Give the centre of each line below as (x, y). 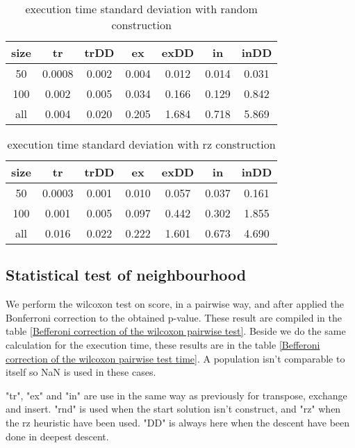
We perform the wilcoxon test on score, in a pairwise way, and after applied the (175, 304)
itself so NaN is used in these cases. (81, 372)
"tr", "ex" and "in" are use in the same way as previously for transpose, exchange (176, 395)
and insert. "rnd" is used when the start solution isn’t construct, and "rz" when (173, 409)
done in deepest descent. (57, 436)
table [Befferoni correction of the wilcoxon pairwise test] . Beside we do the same (176, 331)
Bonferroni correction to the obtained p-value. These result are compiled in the (174, 317)
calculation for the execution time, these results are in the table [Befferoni (163, 344)
